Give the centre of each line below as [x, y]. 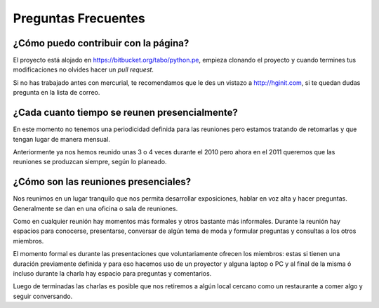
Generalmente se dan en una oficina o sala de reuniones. [95, 208]
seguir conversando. [43, 296]
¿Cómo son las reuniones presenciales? [102, 182]
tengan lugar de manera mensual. [61, 139]
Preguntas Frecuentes [79, 18]
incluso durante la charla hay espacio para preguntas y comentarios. [112, 273]
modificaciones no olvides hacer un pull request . [84, 69]
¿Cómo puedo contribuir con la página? [101, 43]
